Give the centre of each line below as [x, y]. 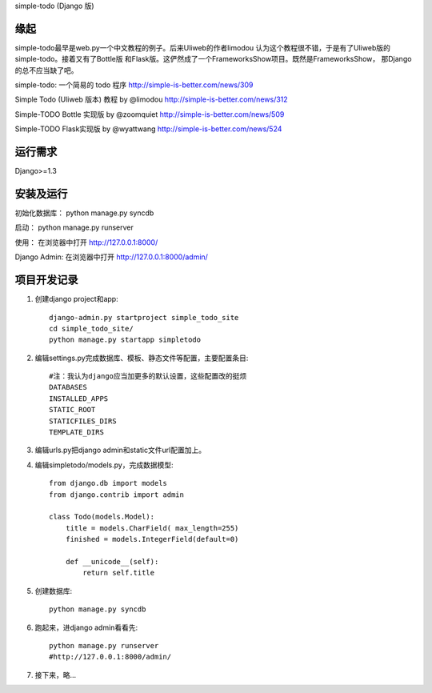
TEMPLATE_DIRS [76, 433]
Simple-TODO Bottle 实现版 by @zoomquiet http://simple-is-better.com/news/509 [150, 114]
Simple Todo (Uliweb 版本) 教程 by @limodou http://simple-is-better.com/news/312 [151, 99]
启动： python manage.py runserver [74, 227]
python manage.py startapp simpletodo [125, 340]
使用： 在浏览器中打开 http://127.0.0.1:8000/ [86, 242]
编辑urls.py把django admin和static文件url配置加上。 [120, 450]
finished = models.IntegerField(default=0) [152, 539]
